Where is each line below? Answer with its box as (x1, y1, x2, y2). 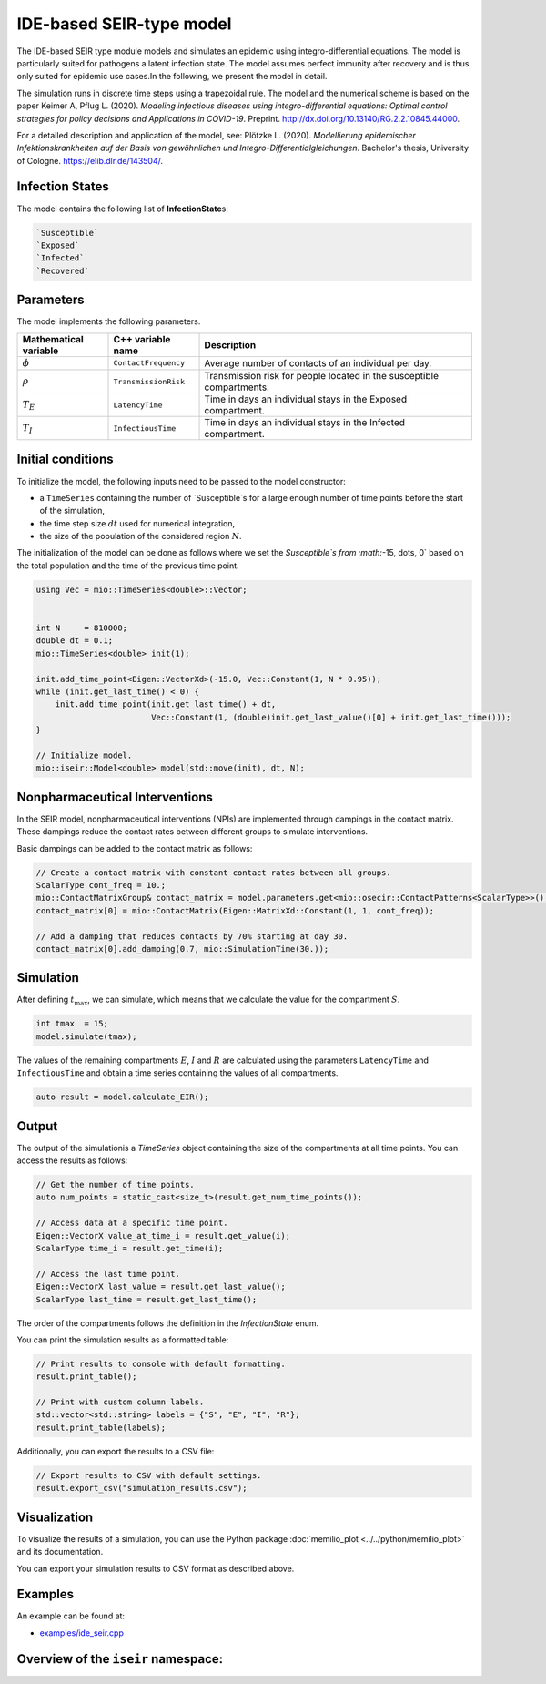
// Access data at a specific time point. (35, 1218, 228, 1229)
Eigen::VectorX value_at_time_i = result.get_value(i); (35, 1230, 291, 1240)
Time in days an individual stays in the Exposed (204, 393, 408, 405)
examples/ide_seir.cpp (39, 1627, 125, 1638)
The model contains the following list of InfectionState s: (16, 203, 229, 214)
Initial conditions (16, 452, 114, 467)
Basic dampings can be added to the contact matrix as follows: (16, 842, 253, 853)
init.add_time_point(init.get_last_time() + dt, (55, 699, 277, 709)
